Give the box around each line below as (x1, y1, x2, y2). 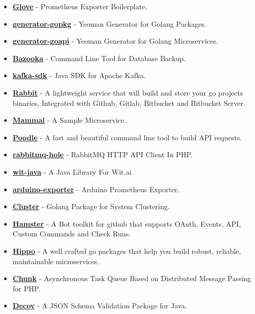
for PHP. (12, 283, 41, 293)
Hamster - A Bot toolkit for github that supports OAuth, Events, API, (12, 218, 241, 229)
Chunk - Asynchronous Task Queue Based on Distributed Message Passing (12, 273, 251, 284)
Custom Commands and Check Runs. (12, 228, 131, 239)
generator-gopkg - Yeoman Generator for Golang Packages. (12, 18, 207, 29)
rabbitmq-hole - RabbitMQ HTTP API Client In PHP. (12, 149, 193, 160)
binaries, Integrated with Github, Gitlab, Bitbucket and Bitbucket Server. (12, 97, 246, 108)
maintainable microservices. (12, 255, 100, 266)
